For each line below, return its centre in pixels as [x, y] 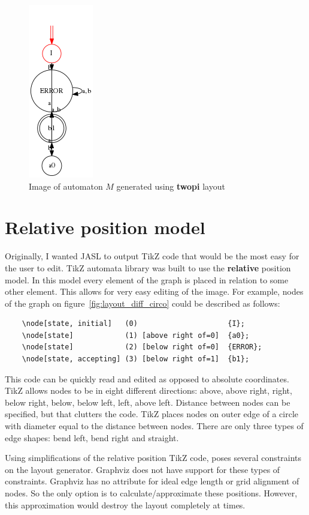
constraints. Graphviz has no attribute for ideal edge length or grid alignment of [152, 481]
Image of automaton [66, 186]
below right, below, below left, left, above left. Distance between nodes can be [148, 402]
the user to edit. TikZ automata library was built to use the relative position [148, 267]
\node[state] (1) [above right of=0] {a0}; [136, 335]
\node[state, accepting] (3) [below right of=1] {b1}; [136, 359]
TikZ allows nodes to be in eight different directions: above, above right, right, [149, 390]
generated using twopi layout [171, 186]
